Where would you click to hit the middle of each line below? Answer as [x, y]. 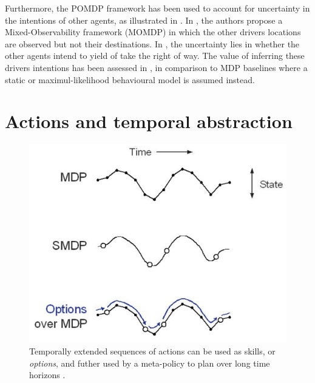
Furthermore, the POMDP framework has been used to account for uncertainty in [157, 8]
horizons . [47, 375]
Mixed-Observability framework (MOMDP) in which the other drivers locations [153, 32]
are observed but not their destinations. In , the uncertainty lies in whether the [152, 43]
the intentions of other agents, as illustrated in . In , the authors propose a [144, 20]
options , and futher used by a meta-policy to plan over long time [150, 363]
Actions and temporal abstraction [149, 121]
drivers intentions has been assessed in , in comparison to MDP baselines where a [156, 67]
